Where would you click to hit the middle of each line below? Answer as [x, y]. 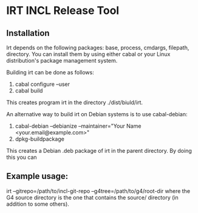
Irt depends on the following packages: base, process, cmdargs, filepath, [98, 47]
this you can [22, 157]
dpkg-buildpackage [40, 139]
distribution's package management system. [62, 61]
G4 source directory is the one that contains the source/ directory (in [93, 197]
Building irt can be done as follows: [50, 72]
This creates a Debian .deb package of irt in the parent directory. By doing [99, 151]
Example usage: [37, 176]
